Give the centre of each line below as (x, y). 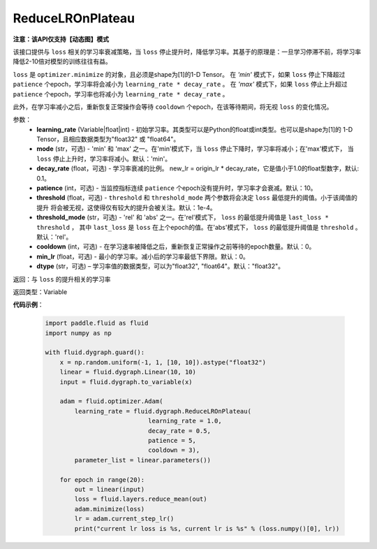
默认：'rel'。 (54, 237)
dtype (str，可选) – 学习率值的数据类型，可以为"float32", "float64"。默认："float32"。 (161, 266)
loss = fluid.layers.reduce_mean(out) (141, 499)
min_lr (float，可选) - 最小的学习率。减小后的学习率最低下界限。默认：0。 (143, 256)
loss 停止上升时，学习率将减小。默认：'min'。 (104, 159)
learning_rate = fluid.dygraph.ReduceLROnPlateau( (163, 411)
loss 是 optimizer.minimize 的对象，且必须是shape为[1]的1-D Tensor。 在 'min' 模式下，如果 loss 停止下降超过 (179, 74)
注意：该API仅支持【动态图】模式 (61, 39)
